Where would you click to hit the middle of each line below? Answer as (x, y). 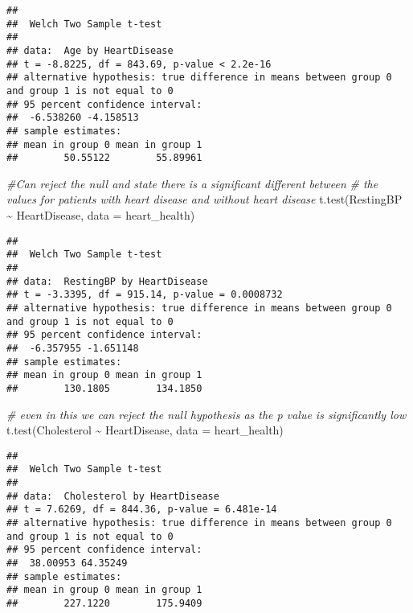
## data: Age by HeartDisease (90, 50)
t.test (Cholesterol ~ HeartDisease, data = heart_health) (145, 430)
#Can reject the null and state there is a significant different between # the (192, 183)
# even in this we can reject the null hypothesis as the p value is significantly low (206, 414)
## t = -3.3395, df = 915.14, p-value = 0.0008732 (145, 295)
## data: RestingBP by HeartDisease (107, 281)
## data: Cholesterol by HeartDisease (113, 496)
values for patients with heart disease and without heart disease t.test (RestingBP (204, 199)
